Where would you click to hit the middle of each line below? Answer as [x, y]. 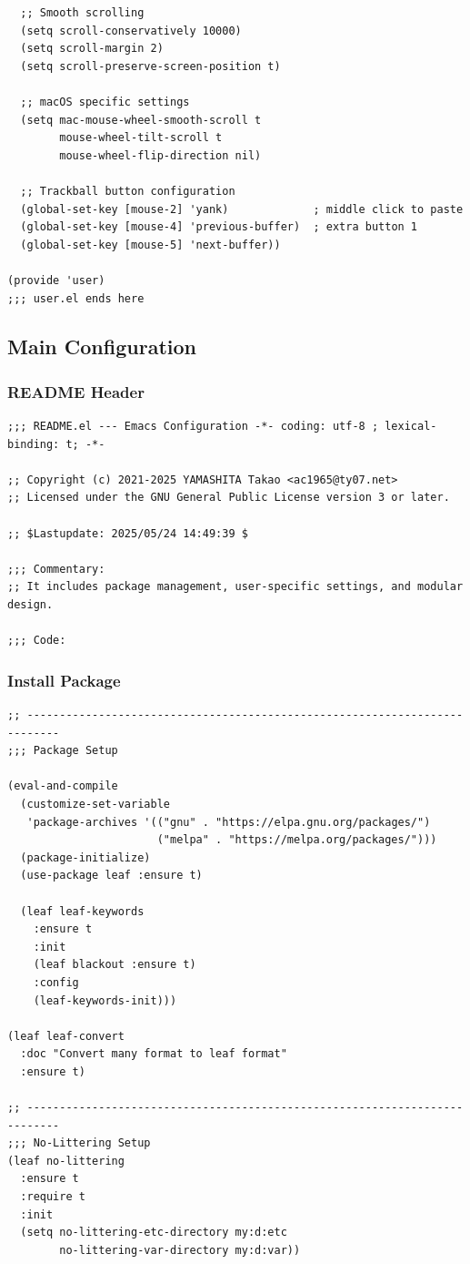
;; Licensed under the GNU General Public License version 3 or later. [229, 498]
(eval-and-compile [63, 786]
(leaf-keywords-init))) [105, 1000]
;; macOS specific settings [105, 102]
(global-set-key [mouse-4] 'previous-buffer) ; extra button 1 [219, 227]
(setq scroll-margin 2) [92, 49]
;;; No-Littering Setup [79, 1143]
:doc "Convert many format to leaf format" [154, 1054]
